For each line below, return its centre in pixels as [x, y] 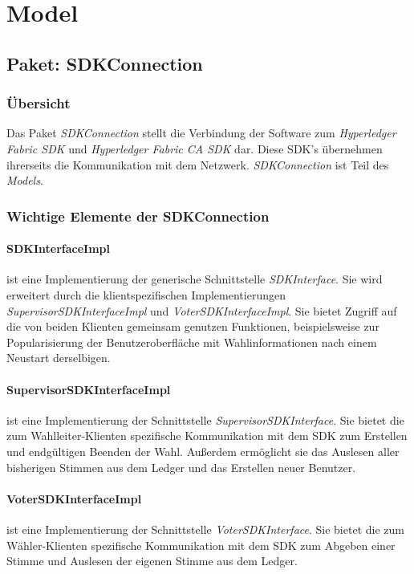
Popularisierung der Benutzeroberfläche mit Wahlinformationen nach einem [192, 342]
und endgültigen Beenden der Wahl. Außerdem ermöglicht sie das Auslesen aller [203, 451]
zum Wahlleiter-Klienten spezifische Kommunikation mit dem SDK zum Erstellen [207, 436]
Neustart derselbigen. [59, 358]
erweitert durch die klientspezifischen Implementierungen [146, 294]
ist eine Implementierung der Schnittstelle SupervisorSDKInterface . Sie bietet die [205, 419]
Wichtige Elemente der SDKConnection [138, 216]
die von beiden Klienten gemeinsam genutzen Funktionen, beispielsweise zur [193, 326]
